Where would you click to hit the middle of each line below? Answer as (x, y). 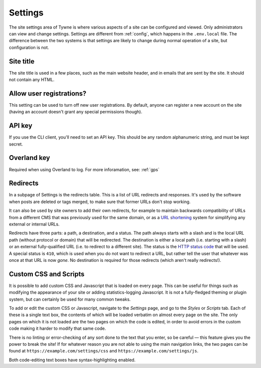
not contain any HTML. (32, 80)
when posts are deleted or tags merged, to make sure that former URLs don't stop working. (100, 202)
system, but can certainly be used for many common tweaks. (70, 299)
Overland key (29, 158)
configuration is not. (29, 47)
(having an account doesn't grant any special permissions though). (76, 112)
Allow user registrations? (48, 93)
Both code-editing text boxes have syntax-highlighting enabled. (72, 360)
